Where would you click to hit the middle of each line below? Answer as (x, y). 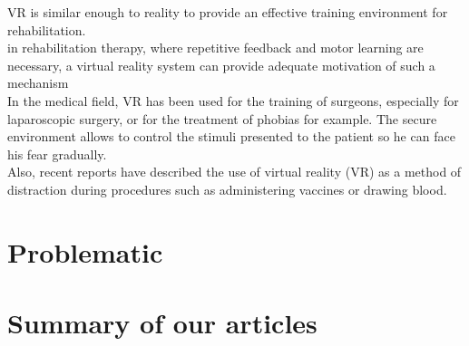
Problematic (85, 251)
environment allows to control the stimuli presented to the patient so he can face (231, 136)
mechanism (38, 83)
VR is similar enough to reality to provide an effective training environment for (228, 12)
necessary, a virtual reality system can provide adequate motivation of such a (221, 65)
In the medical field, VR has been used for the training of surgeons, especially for (233, 100)
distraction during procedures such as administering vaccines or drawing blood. (227, 189)
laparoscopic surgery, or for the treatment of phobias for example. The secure (222, 118)
